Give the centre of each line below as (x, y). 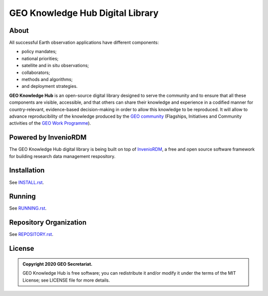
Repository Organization (48, 223)
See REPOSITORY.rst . (31, 234)
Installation (27, 171)
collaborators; (36, 73)
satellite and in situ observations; (55, 66)
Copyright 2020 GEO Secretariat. (58, 264)
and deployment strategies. (50, 86)
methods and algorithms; (47, 79)
